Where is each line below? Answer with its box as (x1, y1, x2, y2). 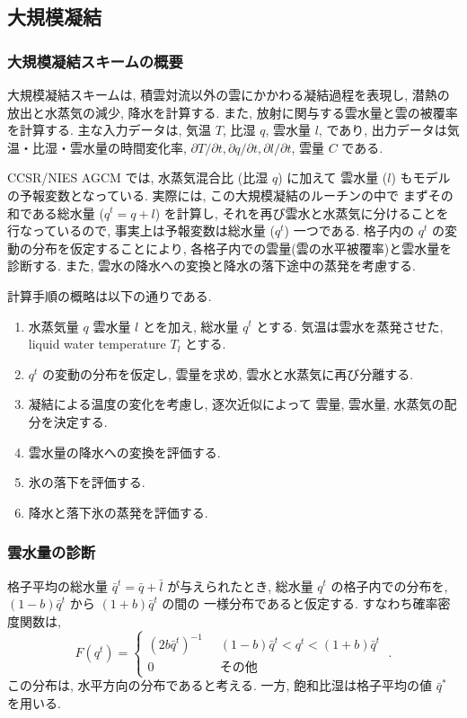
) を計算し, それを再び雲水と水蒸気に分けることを (154, 203, 449, 222)
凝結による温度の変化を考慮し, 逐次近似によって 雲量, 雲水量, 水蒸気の (28, 394, 445, 413)
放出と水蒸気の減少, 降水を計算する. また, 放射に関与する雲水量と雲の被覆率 (7, 102, 458, 121)
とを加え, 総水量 (142, 316, 239, 335)
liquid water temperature (28, 334, 166, 353)
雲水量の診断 (7, 541, 96, 563)
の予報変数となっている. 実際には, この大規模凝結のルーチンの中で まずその (7, 185, 454, 204)
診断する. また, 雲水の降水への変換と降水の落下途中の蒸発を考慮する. (7, 256, 416, 275)
